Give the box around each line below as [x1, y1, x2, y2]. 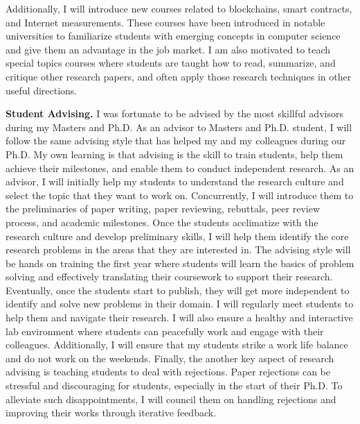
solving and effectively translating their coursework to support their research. [6, 269, 333, 284]
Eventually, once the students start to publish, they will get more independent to [6, 282, 350, 297]
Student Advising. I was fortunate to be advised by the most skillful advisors [6, 106, 343, 121]
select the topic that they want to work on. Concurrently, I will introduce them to [6, 187, 354, 202]
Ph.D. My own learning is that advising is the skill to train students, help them [6, 146, 343, 161]
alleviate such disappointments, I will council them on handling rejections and [6, 391, 336, 406]
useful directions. [6, 83, 78, 97]
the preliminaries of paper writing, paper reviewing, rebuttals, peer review [6, 201, 320, 216]
